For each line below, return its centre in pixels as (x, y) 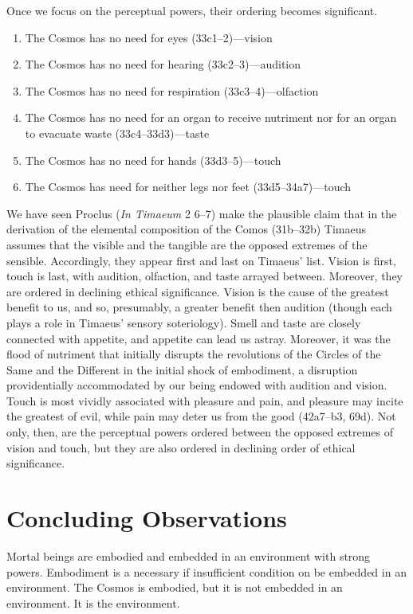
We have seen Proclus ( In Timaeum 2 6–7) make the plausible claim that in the (202, 213)
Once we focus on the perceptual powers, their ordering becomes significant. (192, 10)
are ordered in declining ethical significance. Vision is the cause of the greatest (198, 291)
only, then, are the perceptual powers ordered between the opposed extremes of (200, 432)
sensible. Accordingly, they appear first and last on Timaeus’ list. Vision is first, (201, 260)
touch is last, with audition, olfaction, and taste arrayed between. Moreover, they (205, 276)
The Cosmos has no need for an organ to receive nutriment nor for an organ (211, 117)
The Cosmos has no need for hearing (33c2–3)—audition (163, 64)
